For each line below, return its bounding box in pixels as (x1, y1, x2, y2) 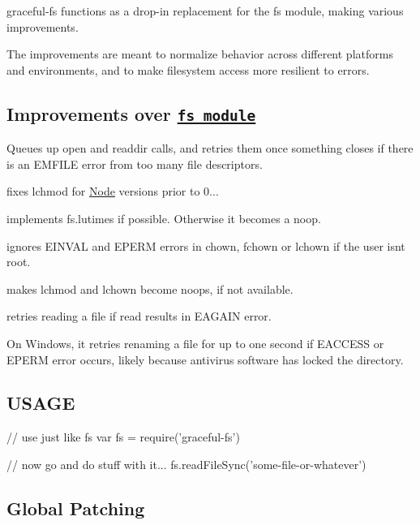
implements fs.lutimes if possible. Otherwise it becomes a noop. (6, 209, 321, 226)
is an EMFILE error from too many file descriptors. (6, 155, 263, 172)
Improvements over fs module (6, 101, 256, 126)
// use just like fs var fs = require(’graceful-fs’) (6, 428, 240, 445)
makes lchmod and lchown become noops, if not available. (6, 280, 294, 297)
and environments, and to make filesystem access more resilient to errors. (6, 61, 370, 78)
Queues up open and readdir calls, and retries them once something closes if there (6, 140, 414, 157)
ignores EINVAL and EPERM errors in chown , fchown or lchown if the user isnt (6, 237, 405, 254)
